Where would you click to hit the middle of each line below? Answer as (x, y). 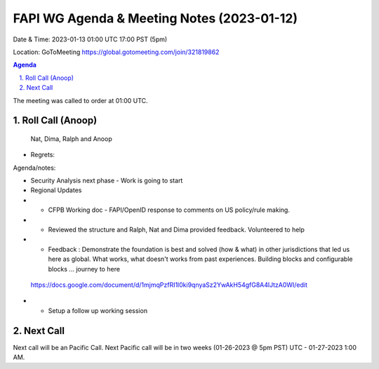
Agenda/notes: (34, 168)
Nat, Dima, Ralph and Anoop (71, 139)
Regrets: (43, 155)
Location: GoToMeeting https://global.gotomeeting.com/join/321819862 (116, 52)
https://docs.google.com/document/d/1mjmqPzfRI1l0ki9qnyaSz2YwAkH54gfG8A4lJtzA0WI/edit (169, 285)
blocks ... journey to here (84, 269)
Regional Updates (56, 190)
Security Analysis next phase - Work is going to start (107, 181)
